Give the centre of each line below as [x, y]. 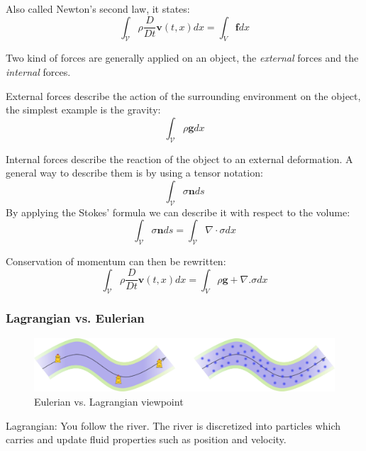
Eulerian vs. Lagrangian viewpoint [109, 401]
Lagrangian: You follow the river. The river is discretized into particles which [173, 425]
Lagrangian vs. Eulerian [75, 318]
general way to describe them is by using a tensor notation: [134, 173]
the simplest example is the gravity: [83, 110]
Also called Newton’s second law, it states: [98, 9]
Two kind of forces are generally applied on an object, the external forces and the [182, 58]
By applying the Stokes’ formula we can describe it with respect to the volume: [178, 212]
